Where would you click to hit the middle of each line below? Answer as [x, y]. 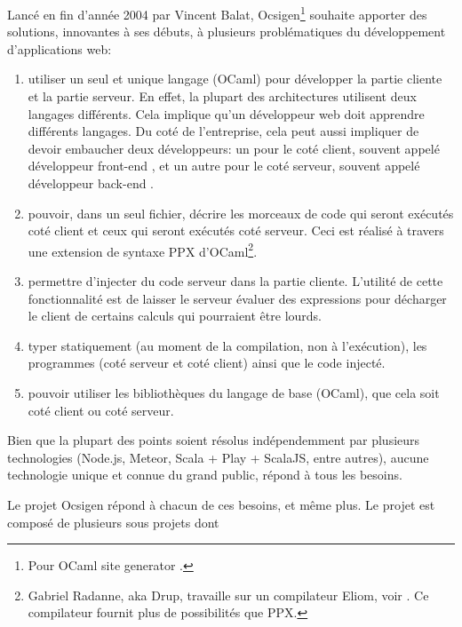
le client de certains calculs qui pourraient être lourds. [175, 316]
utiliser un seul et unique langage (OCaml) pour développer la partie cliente [235, 79]
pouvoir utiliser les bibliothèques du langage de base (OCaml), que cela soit [234, 393]
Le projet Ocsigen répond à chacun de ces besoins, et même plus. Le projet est [221, 504]
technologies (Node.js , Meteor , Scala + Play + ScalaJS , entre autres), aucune [218, 457]
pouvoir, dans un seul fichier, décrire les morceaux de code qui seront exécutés [241, 213]
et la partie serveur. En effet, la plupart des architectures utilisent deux [222, 96]
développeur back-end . [91, 183]
